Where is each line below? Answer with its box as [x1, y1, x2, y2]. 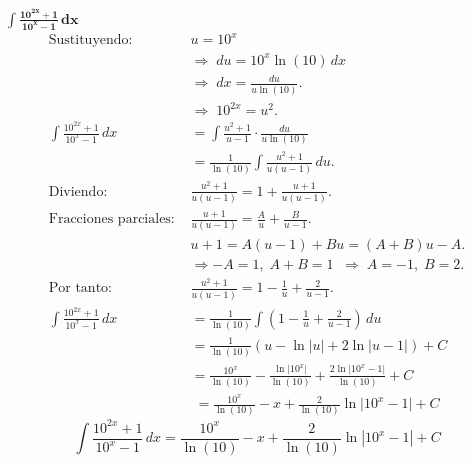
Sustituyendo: [48, 33, 133, 48]
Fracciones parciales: [48, 212, 175, 227]
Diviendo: [48, 184, 108, 199]
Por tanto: [48, 281, 112, 296]
